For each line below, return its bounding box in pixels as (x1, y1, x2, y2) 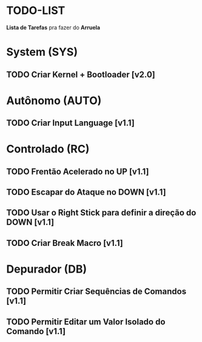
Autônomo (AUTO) (6, 94, 102, 107)
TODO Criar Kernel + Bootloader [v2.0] (6, 69, 156, 80)
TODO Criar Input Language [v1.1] (6, 118, 135, 128)
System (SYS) (6, 45, 78, 59)
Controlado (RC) (6, 142, 90, 156)
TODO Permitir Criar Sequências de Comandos (6, 287, 187, 297)
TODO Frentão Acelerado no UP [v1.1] (6, 166, 149, 176)
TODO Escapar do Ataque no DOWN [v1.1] (6, 187, 166, 198)
